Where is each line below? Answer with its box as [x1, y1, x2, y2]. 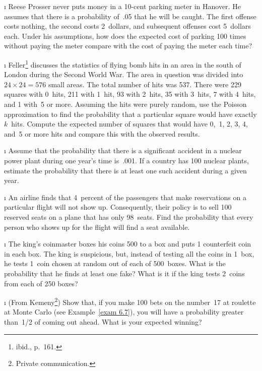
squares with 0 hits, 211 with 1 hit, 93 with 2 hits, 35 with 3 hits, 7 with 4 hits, [4, 89, 256, 99]
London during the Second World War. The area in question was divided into [4, 69, 243, 80]
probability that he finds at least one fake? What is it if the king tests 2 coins [4, 268, 245, 278]
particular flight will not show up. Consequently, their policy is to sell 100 [4, 202, 232, 212]
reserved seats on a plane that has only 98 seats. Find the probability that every [4, 211, 253, 222]
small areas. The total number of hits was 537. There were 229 [48, 79, 241, 89]
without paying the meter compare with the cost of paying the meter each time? [4, 40, 252, 51]
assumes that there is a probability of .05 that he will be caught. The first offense [4, 11, 256, 21]
